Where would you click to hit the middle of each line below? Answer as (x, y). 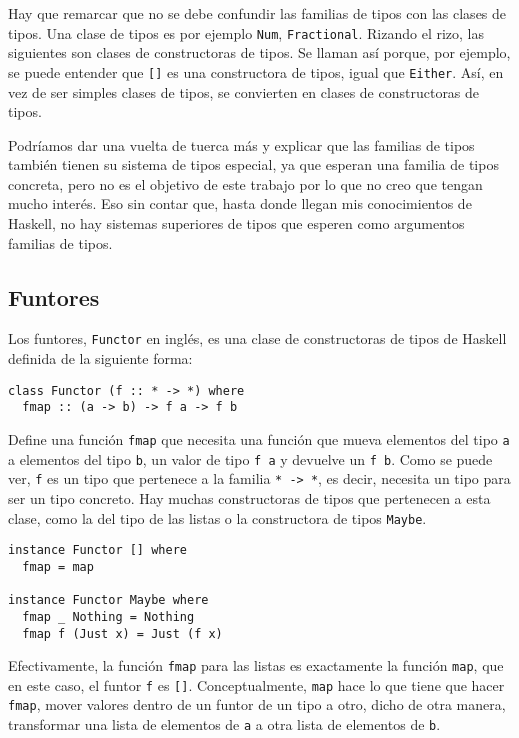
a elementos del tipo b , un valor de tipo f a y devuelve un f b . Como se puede (250, 458)
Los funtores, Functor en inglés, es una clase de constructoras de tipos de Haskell (257, 338)
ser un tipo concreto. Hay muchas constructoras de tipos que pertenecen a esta (249, 497)
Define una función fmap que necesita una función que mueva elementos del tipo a (259, 439)
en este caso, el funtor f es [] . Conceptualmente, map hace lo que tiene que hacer (256, 684)
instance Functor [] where (97, 550)
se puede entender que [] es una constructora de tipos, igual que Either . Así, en (256, 71)
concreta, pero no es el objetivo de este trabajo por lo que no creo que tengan (245, 183)
